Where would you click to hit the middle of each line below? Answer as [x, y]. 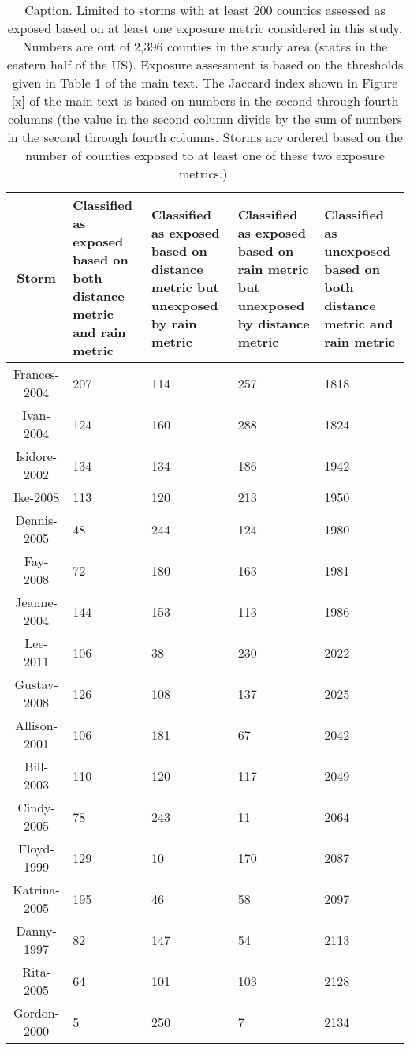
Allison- [37, 725]
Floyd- [36, 848]
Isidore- [37, 456]
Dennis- [36, 520]
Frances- [37, 374]
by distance [274, 323]
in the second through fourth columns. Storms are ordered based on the [205, 137]
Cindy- [36, 807]
